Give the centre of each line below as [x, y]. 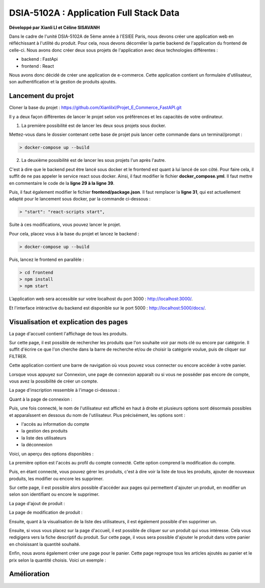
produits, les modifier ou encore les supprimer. [56, 479]
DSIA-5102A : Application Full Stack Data [94, 13]
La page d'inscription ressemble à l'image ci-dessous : [65, 390]
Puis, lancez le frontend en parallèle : [47, 259]
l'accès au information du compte [55, 424]
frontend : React [38, 66]
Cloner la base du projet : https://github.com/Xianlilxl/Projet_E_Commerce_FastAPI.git [95, 107]
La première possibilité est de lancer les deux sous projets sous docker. [94, 126]
